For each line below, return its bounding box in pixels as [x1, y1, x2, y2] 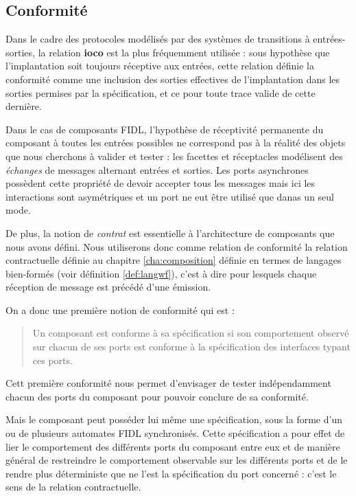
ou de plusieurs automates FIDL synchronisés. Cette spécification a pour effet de [5, 426, 345, 440]
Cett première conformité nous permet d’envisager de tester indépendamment [5, 376, 331, 390]
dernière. [5, 99, 42, 113]
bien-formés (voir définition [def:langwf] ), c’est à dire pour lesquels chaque [5, 266, 317, 280]
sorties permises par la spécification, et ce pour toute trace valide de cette [5, 85, 316, 100]
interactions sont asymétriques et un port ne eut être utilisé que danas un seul [5, 189, 335, 203]
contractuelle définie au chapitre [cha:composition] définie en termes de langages [5, 253, 342, 267]
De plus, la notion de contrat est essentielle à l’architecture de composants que [5, 225, 335, 240]
